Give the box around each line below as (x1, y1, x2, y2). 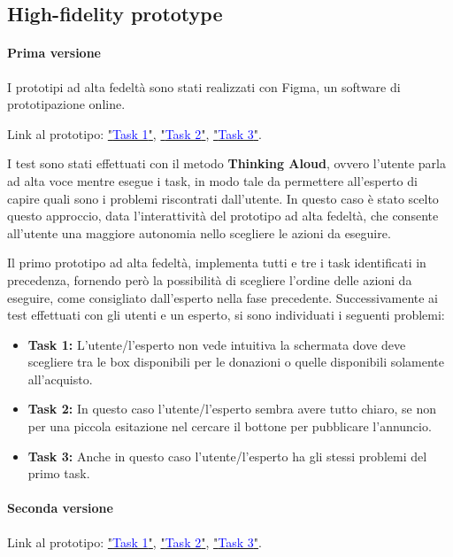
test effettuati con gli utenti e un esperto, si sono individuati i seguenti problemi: (7, 306, 445, 324)
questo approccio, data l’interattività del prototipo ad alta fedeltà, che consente (7, 206, 439, 225)
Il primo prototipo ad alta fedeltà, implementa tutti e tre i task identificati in (7, 253, 426, 272)
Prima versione (7, 43, 101, 62)
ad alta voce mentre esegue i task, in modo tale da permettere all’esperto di (7, 171, 418, 190)
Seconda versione (7, 499, 113, 517)
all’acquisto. (27, 369, 93, 388)
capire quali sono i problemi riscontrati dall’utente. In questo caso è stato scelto (7, 189, 439, 207)
